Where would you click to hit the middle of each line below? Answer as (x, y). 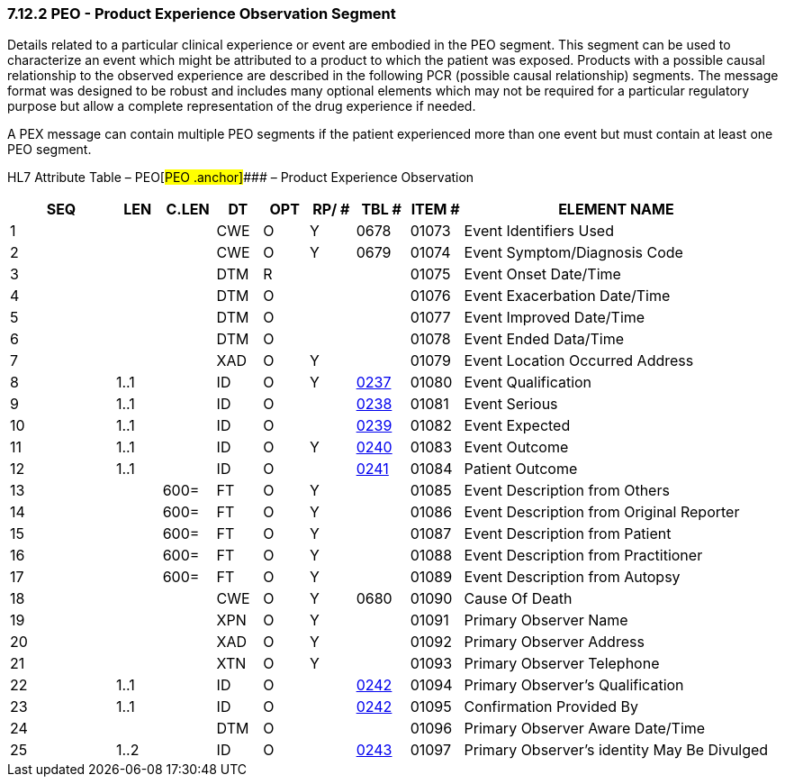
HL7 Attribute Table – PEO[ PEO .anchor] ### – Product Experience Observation (241, 178)
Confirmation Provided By (551, 707)
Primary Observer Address (554, 642)
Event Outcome (516, 447)
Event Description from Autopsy (572, 577)
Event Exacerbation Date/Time (567, 296)
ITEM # (435, 210)
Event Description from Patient (568, 534)
